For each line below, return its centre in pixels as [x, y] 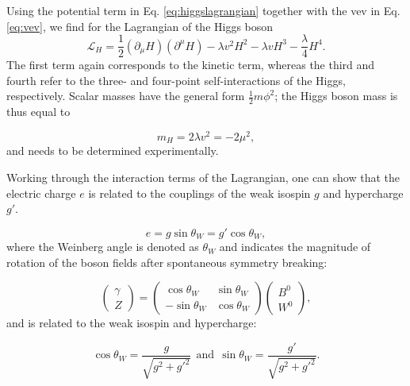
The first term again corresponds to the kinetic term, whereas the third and [191, 65]
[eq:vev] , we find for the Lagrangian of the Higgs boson [140, 26]
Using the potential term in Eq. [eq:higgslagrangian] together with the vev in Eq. [203, 10]
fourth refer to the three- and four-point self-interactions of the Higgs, [176, 80]
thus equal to [38, 112]
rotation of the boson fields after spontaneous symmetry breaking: [167, 262]
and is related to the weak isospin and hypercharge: [132, 323]
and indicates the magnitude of [295, 247]
